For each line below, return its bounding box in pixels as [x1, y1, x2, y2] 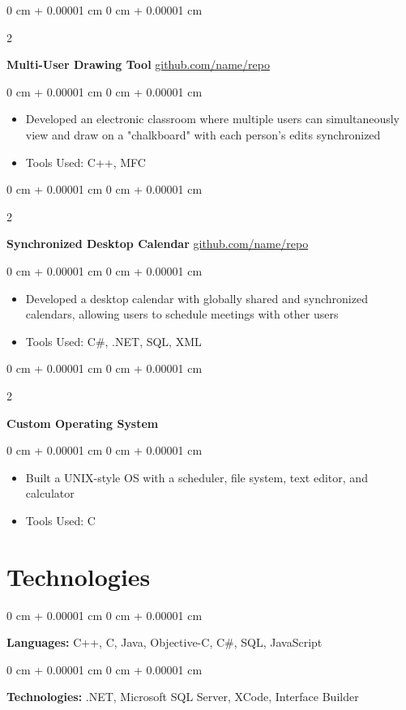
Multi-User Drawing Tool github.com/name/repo [6, 56, 270, 73]
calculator [25, 485, 75, 502]
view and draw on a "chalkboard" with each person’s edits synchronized [25, 126, 381, 143]
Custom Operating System [6, 414, 159, 431]
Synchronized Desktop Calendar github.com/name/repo [6, 235, 309, 252]
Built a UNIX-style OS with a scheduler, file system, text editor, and [25, 468, 368, 485]
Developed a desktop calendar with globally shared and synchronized [25, 289, 368, 306]
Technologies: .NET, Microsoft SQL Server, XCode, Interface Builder [6, 688, 359, 705]
